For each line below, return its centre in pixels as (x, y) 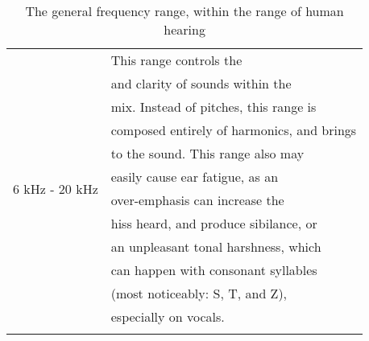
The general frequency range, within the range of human (184, 11)
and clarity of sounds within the (201, 83)
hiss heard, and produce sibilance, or (214, 223)
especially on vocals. (168, 316)
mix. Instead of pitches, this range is (214, 107)
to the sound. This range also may (207, 153)
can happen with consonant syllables (214, 270)
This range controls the (176, 60)
